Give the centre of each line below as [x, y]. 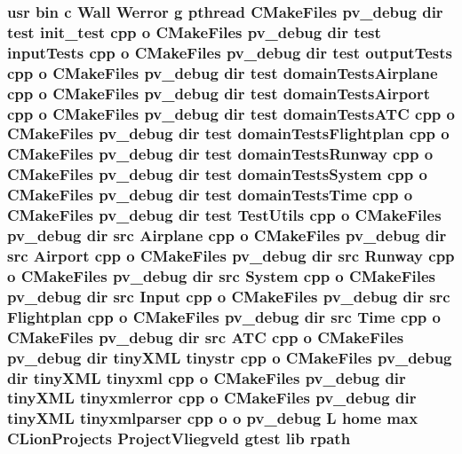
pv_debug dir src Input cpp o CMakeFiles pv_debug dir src [229, 296]
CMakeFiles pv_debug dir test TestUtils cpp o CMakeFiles [224, 215]
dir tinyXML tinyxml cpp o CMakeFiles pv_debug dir [207, 377]
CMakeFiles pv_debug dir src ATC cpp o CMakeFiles [206, 337]
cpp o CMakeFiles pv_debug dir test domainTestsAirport [219, 93]
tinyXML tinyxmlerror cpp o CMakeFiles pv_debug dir [212, 398]
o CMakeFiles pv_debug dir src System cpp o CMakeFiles [221, 275]
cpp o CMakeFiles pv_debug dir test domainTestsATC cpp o [231, 113]
